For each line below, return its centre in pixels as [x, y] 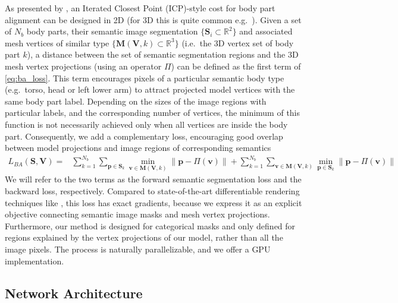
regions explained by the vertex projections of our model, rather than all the [144, 237]
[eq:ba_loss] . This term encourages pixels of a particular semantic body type [145, 78]
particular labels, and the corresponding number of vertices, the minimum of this [153, 113]
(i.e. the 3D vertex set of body [238, 42]
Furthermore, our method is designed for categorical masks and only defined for [150, 225]
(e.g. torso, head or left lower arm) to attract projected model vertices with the [150, 89]
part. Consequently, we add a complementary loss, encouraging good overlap [144, 136]
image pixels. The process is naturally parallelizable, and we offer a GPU [138, 249]
